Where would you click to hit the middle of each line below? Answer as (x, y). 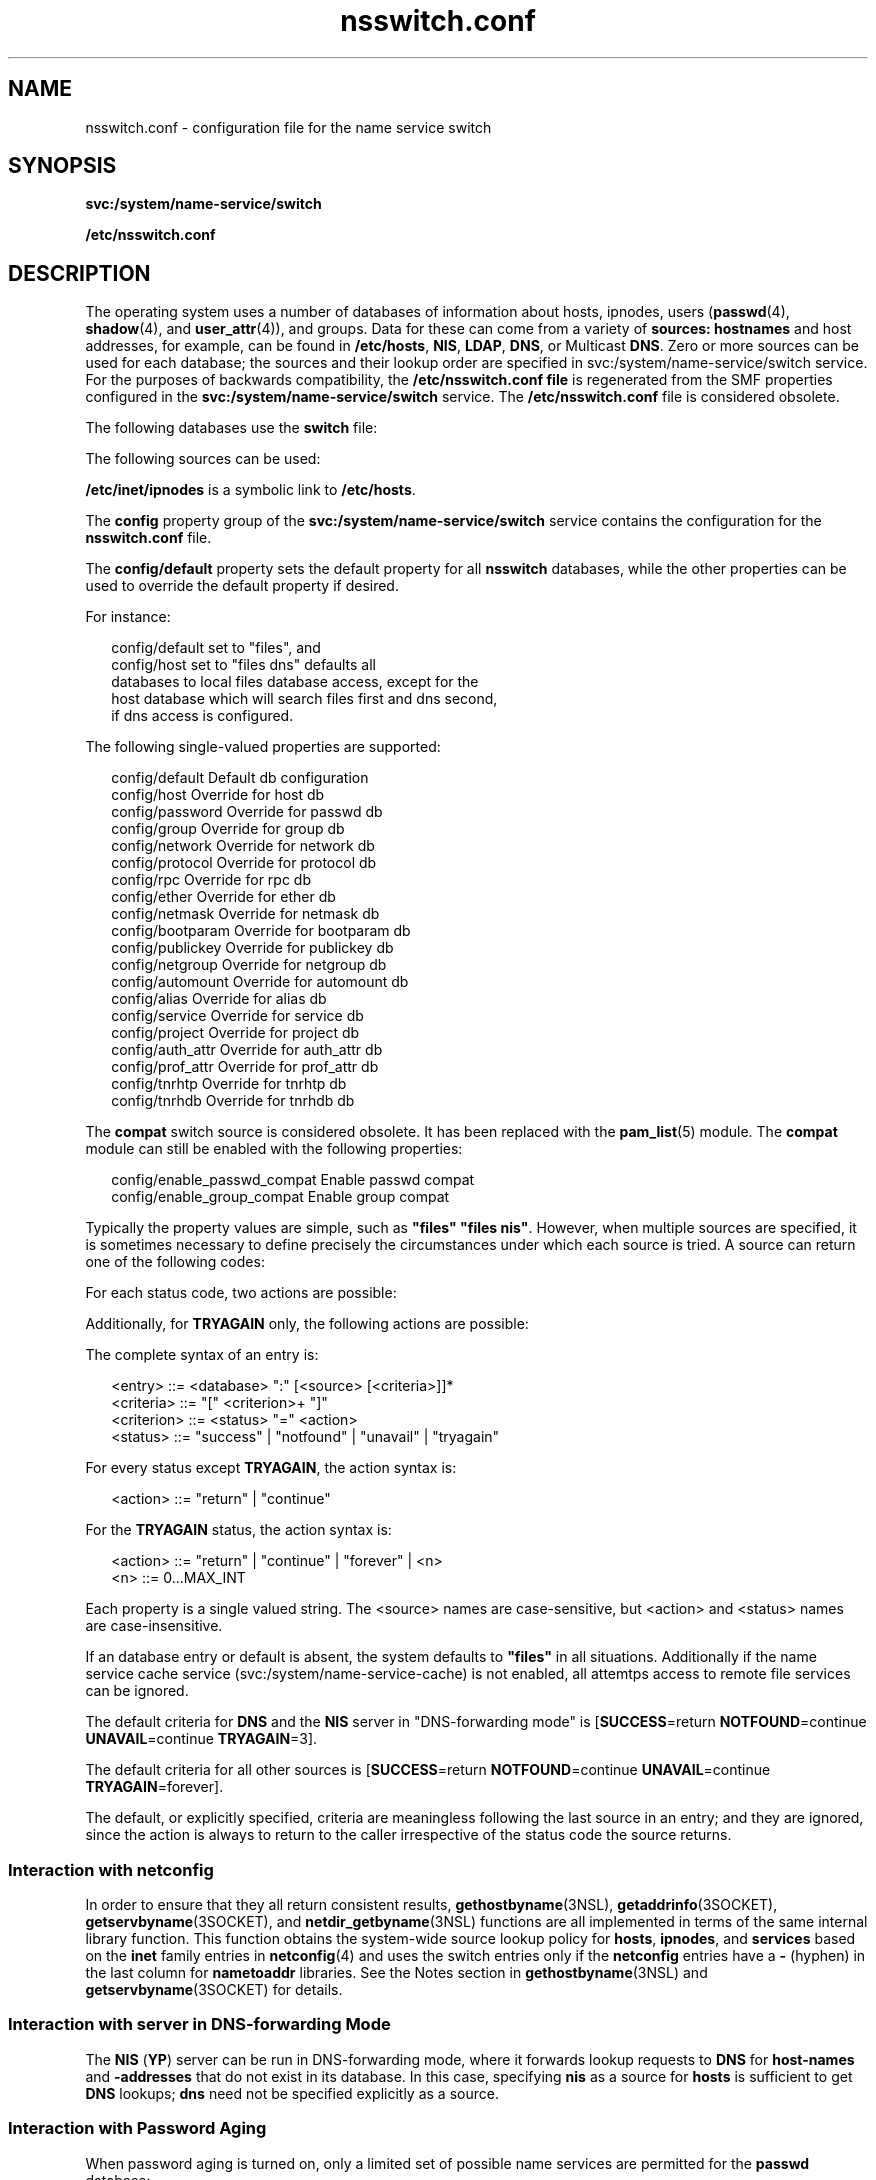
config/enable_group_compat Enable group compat (280, 1197)
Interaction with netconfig (111, 1869)
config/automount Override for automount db (260, 982)
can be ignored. (137, 1691)
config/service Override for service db (237, 1016)
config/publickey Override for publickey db (252, 948)
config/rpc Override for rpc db (211, 880)
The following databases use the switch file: (231, 428)
